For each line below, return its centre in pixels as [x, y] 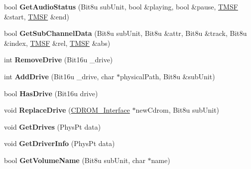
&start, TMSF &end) [37, 16]
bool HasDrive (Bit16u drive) [51, 93]
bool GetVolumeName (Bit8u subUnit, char [75, 160]
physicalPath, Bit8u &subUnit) [167, 76]
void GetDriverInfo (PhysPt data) [60, 143]
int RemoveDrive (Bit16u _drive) [59, 60]
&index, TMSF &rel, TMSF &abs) [57, 43]
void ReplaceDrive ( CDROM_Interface [67, 110]
